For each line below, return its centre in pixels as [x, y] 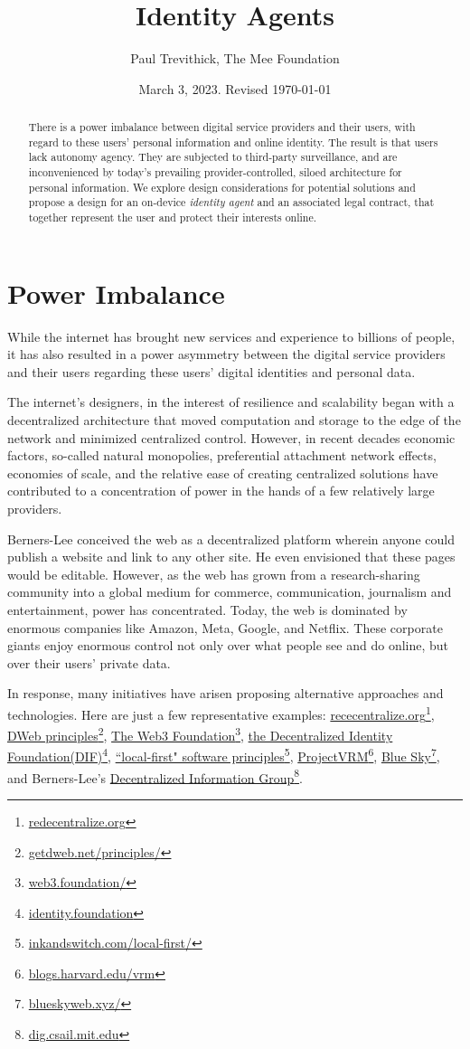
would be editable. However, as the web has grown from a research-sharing [214, 574]
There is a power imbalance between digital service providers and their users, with [222, 127]
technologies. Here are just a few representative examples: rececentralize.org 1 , [221, 713]
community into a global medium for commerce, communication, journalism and [230, 592]
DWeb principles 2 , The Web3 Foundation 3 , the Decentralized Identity [200, 734]
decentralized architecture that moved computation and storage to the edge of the [234, 420]
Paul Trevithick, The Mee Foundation [235, 58]
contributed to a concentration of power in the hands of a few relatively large [221, 491]
